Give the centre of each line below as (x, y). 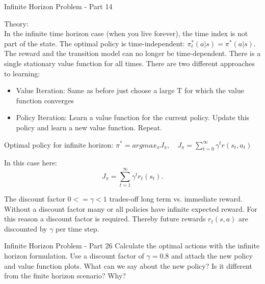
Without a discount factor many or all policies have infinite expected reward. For (131, 208)
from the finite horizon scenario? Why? (65, 276)
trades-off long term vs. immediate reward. (176, 199)
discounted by (26, 228)
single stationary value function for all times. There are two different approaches (129, 63)
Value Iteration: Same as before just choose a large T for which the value (130, 90)
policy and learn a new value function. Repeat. (89, 127)
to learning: (22, 73)
